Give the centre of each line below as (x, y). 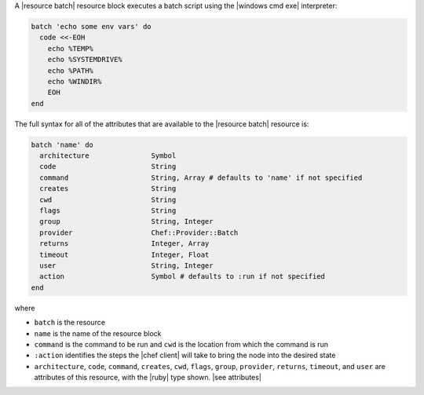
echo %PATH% (71, 70)
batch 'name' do (62, 144)
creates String (108, 189)
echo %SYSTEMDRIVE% (85, 60)
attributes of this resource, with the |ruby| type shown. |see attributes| (148, 378)
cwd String (108, 199)
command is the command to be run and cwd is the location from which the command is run (181, 344)
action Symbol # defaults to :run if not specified (183, 276)
